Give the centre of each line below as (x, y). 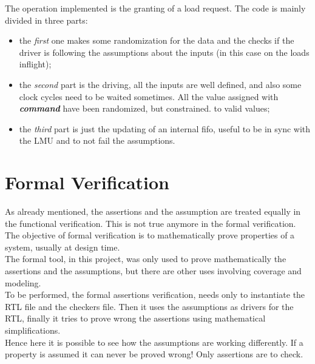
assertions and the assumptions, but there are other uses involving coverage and (153, 271)
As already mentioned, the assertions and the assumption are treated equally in (153, 211)
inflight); (35, 64)
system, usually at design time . (63, 247)
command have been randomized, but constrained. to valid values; (144, 108)
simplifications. (33, 330)
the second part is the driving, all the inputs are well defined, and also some (160, 84)
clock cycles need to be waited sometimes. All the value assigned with (149, 96)
